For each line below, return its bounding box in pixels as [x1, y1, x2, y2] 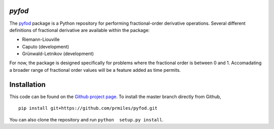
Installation [9, 80, 46, 89]
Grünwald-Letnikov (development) [22, 51, 94, 57]
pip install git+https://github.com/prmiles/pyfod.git [18, 105, 158, 111]
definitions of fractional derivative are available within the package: [9, 27, 150, 33]
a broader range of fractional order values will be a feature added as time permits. [9, 67, 181, 73]
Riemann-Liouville [22, 36, 60, 42]
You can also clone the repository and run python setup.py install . [9, 116, 164, 122]
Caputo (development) [22, 44, 70, 50]
